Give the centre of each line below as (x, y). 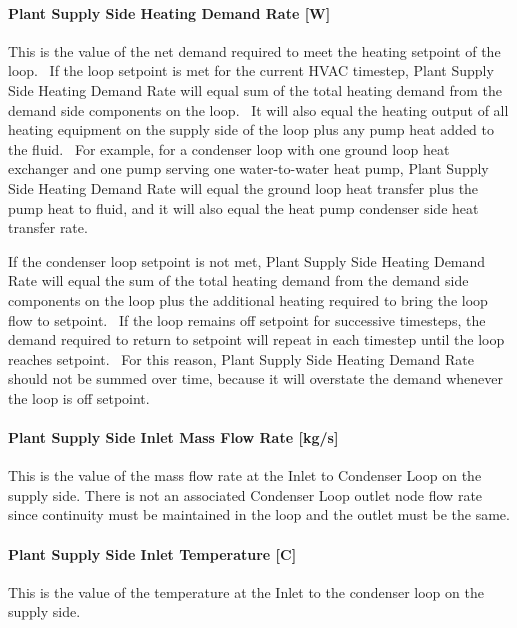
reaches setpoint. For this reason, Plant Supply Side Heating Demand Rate (241, 358)
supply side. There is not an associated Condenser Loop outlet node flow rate (245, 494)
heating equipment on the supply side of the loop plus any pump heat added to (251, 129)
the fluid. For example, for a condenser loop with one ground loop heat (229, 148)
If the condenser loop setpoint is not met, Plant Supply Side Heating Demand (247, 260)
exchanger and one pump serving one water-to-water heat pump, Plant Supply (248, 168)
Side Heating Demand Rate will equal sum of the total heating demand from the (255, 89)
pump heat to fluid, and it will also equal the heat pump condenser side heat (243, 207)
